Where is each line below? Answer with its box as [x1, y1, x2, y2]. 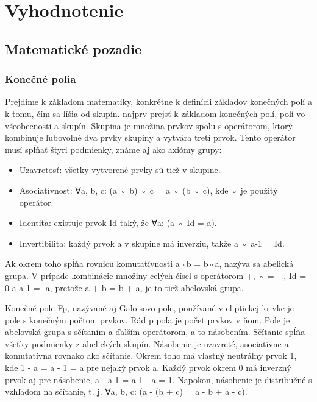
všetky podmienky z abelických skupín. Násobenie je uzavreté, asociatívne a [5, 337, 289, 350]
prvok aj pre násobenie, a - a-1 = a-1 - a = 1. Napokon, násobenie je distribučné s [5, 373, 312, 386]
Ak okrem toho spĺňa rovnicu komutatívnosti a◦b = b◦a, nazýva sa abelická [5, 257, 294, 270]
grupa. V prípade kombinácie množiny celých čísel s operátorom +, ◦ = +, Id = [5, 269, 307, 281]
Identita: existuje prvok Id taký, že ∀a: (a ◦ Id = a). [19, 216, 217, 229]
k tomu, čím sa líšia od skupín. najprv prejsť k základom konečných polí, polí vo [5, 107, 305, 119]
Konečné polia [5, 71, 76, 86]
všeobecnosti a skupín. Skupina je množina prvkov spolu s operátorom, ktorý [5, 119, 293, 132]
